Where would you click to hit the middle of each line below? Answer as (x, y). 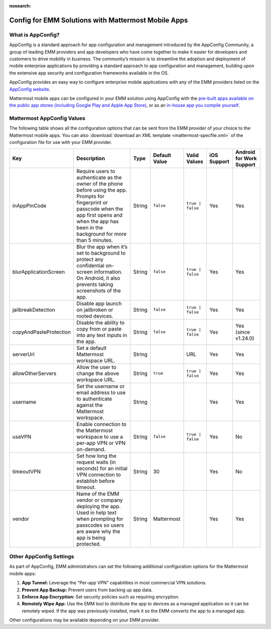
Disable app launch (99, 303)
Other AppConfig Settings (42, 556)
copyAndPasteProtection (42, 332)
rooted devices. (95, 316)
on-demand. (91, 449)
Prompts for (90, 196)
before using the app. (102, 190)
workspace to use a (99, 436)
